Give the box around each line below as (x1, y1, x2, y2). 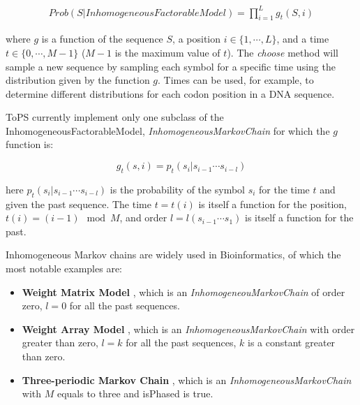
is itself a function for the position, (198, 196, 347, 211)
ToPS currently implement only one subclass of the (6, 110, 224, 124)
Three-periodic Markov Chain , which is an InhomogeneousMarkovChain (22, 372, 352, 387)
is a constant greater (248, 335, 336, 350)
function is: (6, 137, 54, 152)
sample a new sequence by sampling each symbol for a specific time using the (6, 59, 336, 73)
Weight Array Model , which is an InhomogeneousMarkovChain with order (22, 321, 355, 336)
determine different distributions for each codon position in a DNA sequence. (6, 86, 335, 101)
